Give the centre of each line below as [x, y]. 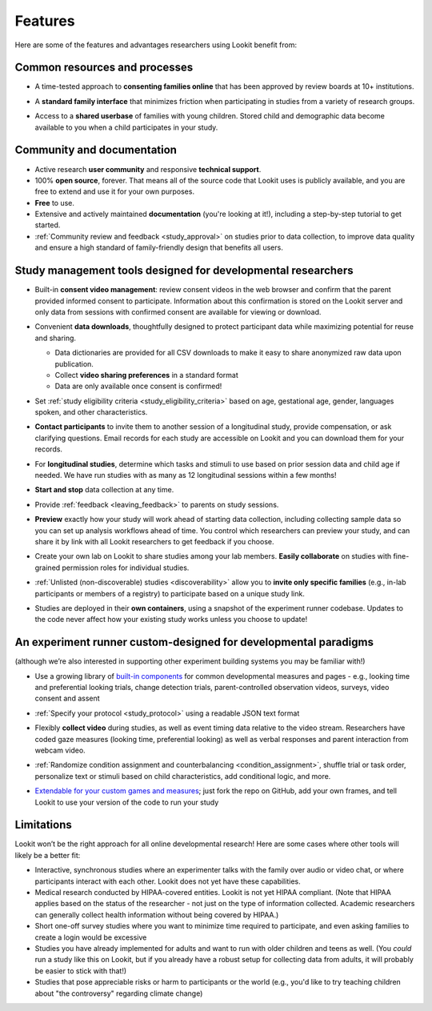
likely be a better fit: [48, 855]
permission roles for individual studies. [126, 568]
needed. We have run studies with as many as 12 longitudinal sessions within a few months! [186, 475]
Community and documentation [96, 150]
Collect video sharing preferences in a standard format [147, 375]
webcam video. [60, 750]
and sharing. [55, 338]
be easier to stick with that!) [81, 971]
